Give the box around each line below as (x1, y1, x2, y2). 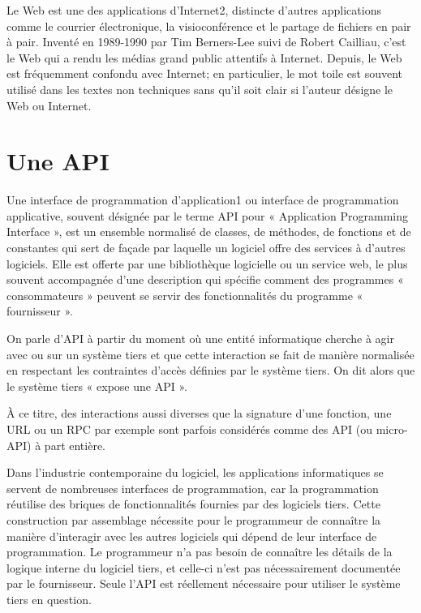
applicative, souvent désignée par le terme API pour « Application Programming (6, 207, 409, 224)
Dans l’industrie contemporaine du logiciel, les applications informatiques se (6, 464, 384, 481)
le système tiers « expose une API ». (6, 377, 187, 394)
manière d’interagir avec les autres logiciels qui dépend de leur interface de (6, 527, 377, 544)
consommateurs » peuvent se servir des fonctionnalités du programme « (6, 286, 363, 303)
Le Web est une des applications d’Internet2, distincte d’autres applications (6, 2, 381, 18)
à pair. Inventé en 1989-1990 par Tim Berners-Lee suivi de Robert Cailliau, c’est (6, 33, 406, 50)
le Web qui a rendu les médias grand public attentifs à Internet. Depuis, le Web (6, 49, 402, 66)
